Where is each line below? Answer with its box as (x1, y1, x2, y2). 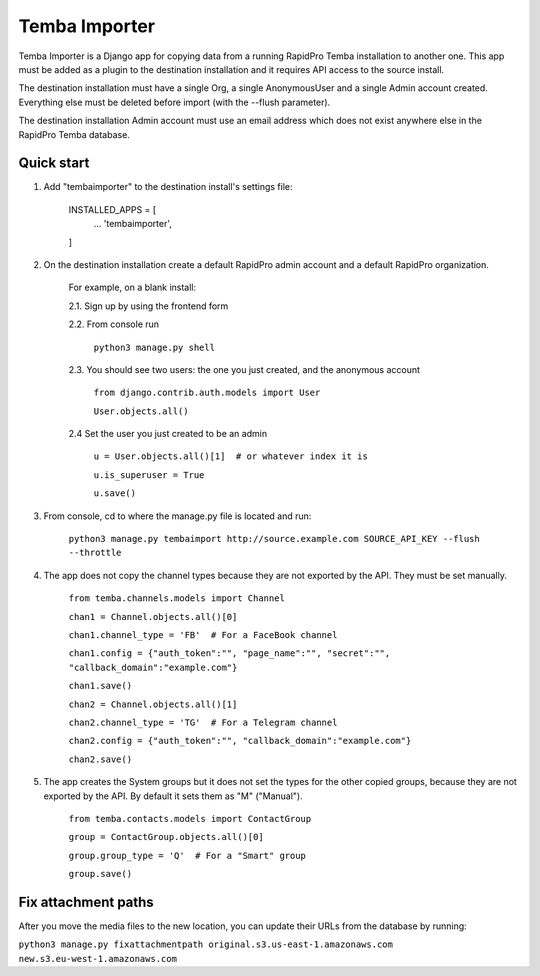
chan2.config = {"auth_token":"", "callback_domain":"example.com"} (68, 735, 412, 747)
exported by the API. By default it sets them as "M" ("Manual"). (43, 790, 304, 802)
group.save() (68, 868, 133, 880)
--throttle (68, 547, 122, 559)
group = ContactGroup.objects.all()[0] (68, 831, 264, 843)
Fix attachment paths (18, 893, 154, 910)
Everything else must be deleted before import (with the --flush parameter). (18, 96, 331, 108)
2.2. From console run (68, 318, 160, 330)
